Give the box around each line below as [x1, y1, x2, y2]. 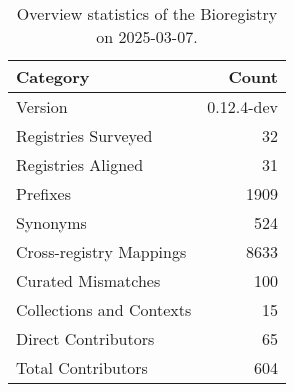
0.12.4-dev [207, 95, 278, 118]
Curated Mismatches [16, 269, 161, 292]
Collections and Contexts [16, 298, 192, 321]
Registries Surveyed [16, 124, 153, 147]
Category [16, 65, 90, 88]
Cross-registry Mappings [16, 240, 187, 263]
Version [16, 95, 68, 118]
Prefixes [16, 182, 72, 205]
